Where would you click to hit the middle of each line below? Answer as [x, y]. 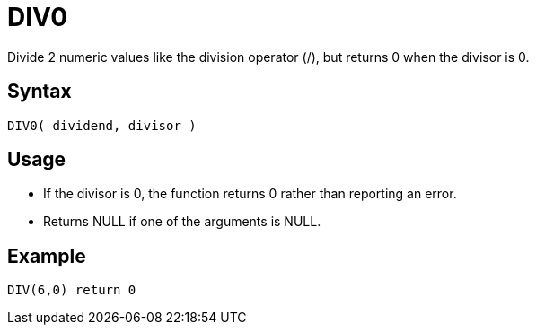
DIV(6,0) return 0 [72, 290]
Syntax [40, 92]
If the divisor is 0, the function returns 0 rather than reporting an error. [250, 194]
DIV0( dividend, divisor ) [102, 125]
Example [47, 256]
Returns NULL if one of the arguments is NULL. [182, 222]
